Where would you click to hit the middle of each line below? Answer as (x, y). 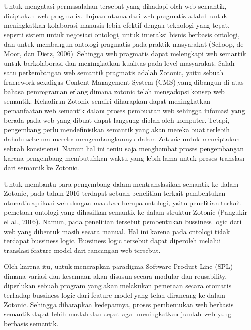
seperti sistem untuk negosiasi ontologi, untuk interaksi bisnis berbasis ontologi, (122, 34)
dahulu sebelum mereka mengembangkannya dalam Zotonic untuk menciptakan (122, 139)
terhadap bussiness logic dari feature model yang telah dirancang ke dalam (115, 295)
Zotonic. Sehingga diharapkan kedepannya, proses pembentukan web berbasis (119, 304)
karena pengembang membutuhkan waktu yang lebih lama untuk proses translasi (124, 158)
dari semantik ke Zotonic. (42, 167)
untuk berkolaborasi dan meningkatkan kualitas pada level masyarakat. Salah (119, 63)
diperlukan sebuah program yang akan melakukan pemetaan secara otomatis (118, 285)
